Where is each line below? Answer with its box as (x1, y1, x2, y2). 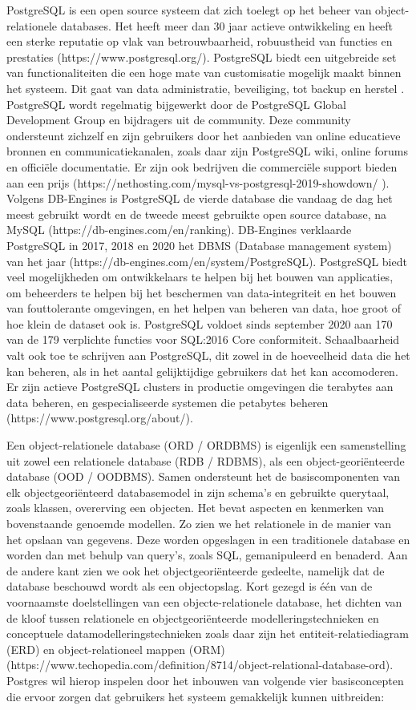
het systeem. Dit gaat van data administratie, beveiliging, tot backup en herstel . (6, 79, 405, 96)
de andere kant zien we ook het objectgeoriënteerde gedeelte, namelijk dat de (6, 562, 385, 579)
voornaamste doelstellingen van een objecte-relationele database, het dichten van (6, 593, 402, 610)
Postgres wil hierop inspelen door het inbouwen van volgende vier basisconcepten (6, 672, 404, 688)
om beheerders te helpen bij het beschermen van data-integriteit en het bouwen (6, 284, 397, 301)
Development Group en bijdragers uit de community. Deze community (6, 111, 351, 128)
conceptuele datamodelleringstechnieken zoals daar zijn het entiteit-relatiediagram (6, 625, 409, 642)
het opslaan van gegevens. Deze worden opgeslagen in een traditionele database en (6, 530, 410, 547)
